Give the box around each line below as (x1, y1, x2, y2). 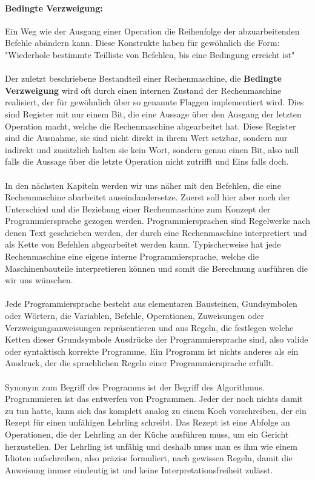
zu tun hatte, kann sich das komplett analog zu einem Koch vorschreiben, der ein (5, 404, 307, 416)
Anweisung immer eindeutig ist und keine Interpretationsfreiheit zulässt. (5, 463, 273, 476)
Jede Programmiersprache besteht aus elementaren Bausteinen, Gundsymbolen (5, 297, 297, 310)
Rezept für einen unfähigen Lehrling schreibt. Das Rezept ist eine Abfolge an (5, 416, 290, 429)
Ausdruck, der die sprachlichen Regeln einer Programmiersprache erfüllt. (5, 357, 274, 369)
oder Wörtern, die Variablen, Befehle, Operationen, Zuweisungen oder (5, 309, 264, 322)
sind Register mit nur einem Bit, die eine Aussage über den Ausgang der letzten (5, 107, 302, 120)
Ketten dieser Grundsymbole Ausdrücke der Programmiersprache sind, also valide (5, 333, 308, 346)
